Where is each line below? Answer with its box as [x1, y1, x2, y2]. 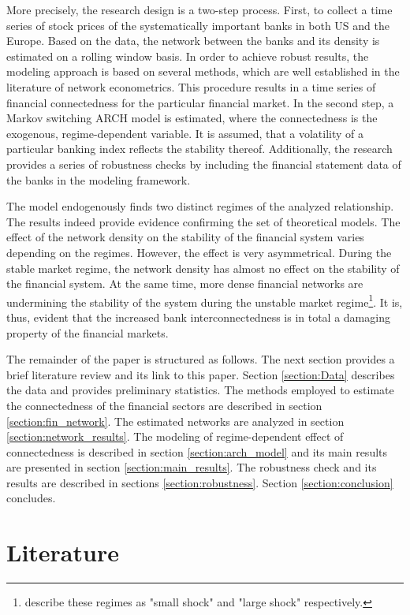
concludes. [6, 490, 56, 506]
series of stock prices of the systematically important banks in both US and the [6, 17, 389, 33]
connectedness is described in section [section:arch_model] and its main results [6, 443, 388, 460]
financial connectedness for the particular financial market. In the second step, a [6, 94, 394, 110]
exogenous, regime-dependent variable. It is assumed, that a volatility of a [6, 125, 364, 141]
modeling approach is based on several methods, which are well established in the [6, 63, 400, 80]
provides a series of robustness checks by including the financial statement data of [6, 155, 401, 172]
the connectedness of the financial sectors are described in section [6, 397, 322, 413]
